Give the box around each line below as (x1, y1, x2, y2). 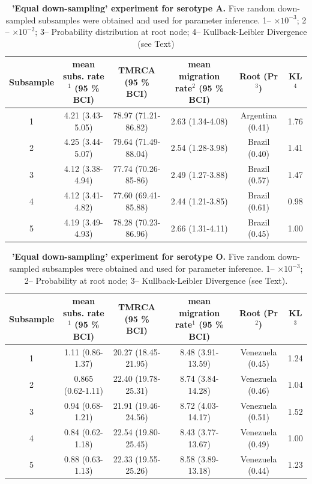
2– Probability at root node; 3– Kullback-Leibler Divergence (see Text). (24, 274, 288, 286)
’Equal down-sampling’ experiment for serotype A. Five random (12, 2, 275, 14)
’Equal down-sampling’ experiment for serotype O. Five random (12, 250, 275, 263)
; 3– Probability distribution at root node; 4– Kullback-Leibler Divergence (35, 25, 307, 38)
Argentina (240, 109, 277, 121)
